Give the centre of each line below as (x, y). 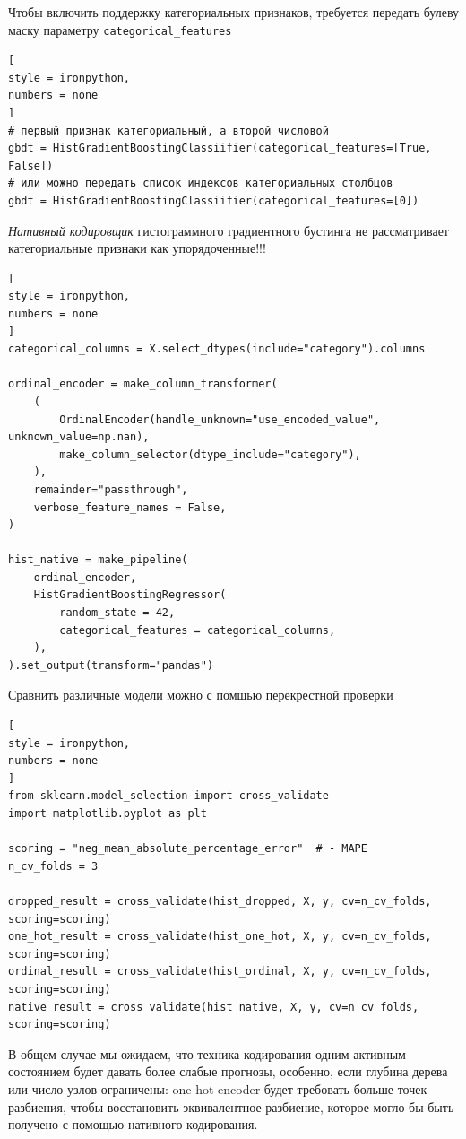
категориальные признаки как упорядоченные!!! (137, 248)
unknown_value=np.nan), (79, 437)
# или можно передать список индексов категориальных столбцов (201, 183)
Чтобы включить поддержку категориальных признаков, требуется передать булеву (234, 12)
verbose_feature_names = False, (130, 507)
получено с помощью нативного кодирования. (133, 1124)
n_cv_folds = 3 (53, 866)
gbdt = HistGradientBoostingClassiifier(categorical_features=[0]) (214, 201)
